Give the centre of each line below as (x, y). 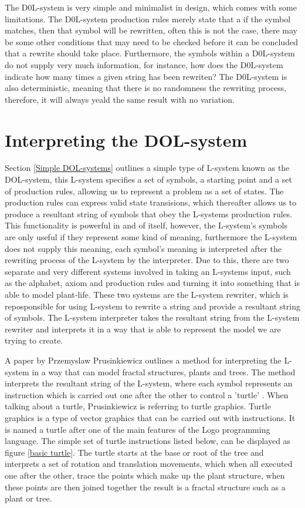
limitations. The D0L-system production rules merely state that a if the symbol (148, 18)
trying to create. (34, 340)
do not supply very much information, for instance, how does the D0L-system (144, 64)
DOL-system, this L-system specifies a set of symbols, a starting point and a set (148, 179)
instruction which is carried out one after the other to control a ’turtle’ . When (147, 394)
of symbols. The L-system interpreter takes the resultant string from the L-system (152, 317)
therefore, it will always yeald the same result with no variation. (120, 99)
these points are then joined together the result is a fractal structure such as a (145, 487)
